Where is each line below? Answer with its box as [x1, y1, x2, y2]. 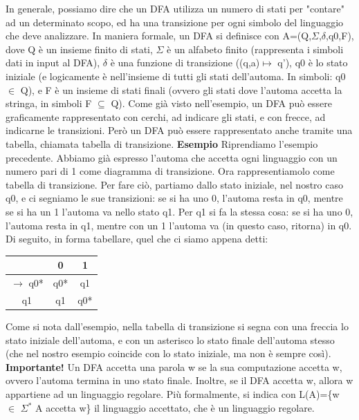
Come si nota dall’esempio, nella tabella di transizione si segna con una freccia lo [6, 318, 349, 333]
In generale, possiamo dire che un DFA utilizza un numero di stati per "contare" [6, 1, 344, 15]
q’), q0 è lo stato [277, 55, 348, 70]
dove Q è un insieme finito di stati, [6, 41, 153, 56]
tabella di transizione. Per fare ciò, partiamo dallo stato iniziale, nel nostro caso [6, 177, 343, 191]
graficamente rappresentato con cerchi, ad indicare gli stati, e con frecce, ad [6, 109, 326, 124]
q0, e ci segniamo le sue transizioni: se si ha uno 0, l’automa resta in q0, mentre [6, 191, 343, 205]
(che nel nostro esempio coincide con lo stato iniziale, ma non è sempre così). [6, 346, 331, 361]
